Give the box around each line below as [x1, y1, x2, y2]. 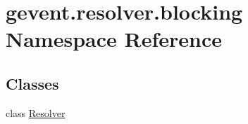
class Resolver [6, 105, 66, 120]
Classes [6, 72, 59, 94]
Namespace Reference [6, 25, 222, 53]
